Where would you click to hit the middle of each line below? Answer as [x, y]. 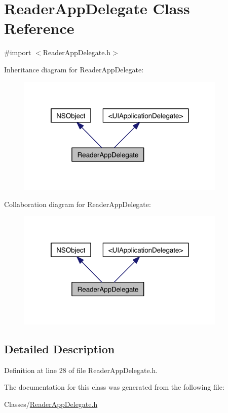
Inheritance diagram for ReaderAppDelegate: [74, 69]
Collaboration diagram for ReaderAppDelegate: [78, 204]
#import [18, 52]
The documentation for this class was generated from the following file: [114, 387]
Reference [39, 28]
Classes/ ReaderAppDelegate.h [51, 404]
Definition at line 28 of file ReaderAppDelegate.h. [81, 370]
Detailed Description [60, 348]
